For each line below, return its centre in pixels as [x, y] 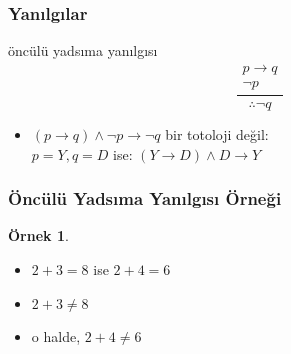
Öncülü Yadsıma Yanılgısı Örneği [145, 198]
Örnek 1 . [38, 235]
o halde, [56, 335]
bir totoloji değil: [217, 133]
